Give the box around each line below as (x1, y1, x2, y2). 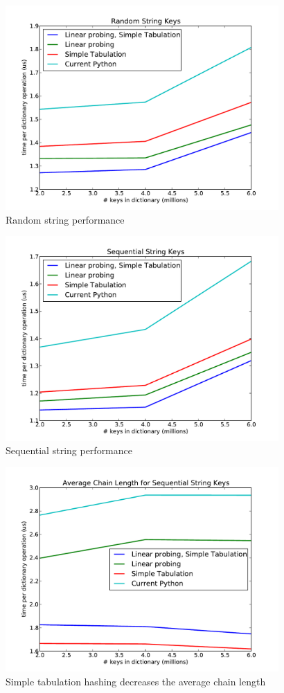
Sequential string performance (6, 443, 132, 458)
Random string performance (6, 212, 125, 226)
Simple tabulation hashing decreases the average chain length (6, 674, 266, 688)
